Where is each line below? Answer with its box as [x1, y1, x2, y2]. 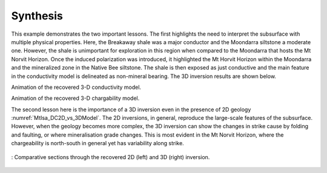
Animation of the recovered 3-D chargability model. [11, 94, 140, 102]
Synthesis [11, 9, 64, 22]
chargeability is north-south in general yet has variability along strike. [11, 140, 184, 147]
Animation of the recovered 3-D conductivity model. [11, 83, 142, 91]
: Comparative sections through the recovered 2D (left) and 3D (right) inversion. [11, 153, 210, 160]
